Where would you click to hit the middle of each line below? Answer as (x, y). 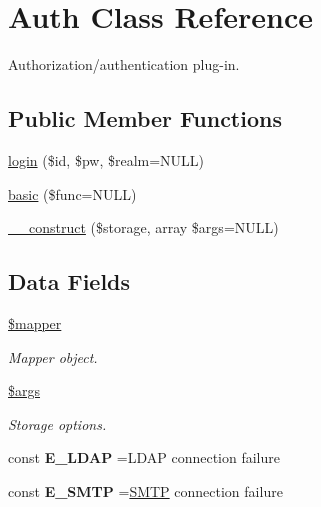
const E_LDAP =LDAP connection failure (144, 457)
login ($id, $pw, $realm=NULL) (106, 159)
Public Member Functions (145, 118)
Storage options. (57, 423)
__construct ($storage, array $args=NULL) (143, 227)
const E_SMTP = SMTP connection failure (145, 490)
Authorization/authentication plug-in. (124, 64)
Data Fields (69, 281)
